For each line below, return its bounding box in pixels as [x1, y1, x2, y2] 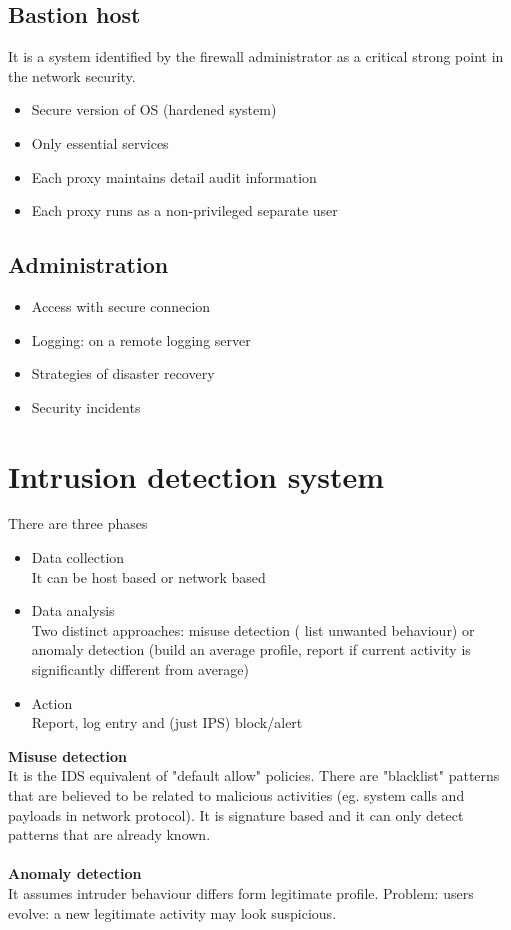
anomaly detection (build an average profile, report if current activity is [31, 639, 471, 660]
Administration [8, 249, 169, 280]
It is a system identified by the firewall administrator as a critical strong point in [8, 46, 504, 67]
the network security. [8, 65, 136, 86]
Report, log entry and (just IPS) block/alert [31, 712, 303, 733]
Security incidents [31, 396, 141, 417]
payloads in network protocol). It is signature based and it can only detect [8, 804, 464, 825]
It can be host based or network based [31, 566, 266, 587]
